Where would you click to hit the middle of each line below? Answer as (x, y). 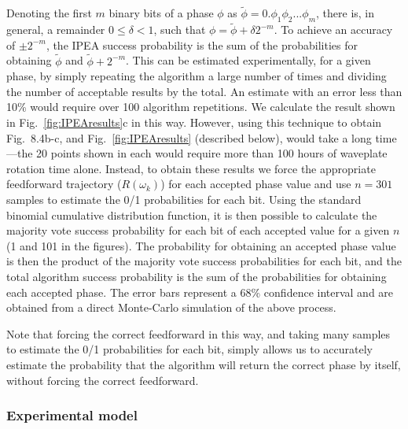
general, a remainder (56, 30)
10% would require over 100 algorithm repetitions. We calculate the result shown (201, 107)
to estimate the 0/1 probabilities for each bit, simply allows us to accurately (189, 349)
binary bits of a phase (161, 13)
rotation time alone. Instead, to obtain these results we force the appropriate (191, 168)
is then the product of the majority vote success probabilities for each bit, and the (204, 261)
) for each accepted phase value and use (256, 184)
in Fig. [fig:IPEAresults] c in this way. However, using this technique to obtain (194, 122)
